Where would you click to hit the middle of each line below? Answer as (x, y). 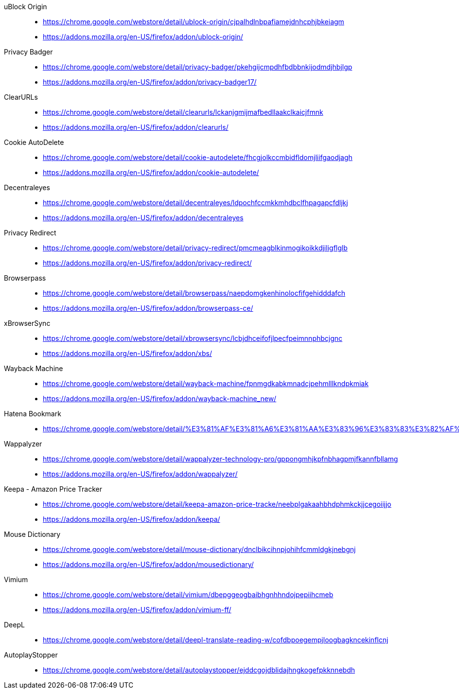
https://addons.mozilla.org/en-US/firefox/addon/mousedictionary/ (148, 564)
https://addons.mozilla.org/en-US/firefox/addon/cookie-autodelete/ (151, 172)
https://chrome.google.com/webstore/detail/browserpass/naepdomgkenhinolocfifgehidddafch (194, 293)
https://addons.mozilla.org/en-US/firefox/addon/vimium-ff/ (137, 610)
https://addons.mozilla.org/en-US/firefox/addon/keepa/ (132, 519)
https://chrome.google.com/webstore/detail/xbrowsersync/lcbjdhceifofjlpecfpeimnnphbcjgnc (193, 338)
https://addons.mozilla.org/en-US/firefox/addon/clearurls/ (136, 127)
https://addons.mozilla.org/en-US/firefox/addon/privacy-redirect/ (147, 263)
